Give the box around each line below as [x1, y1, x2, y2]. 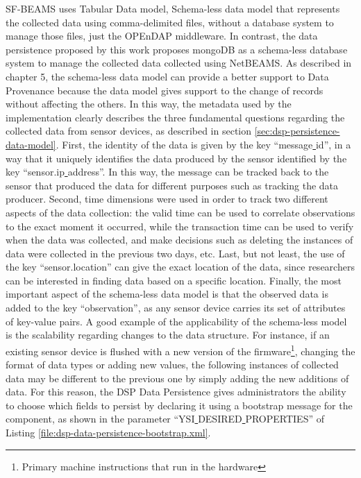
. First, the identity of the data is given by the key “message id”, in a [56, 137, 351, 151]
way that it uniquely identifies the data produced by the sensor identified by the [6, 151, 347, 165]
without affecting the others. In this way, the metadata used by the [6, 96, 292, 111]
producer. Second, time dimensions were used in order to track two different [6, 191, 328, 206]
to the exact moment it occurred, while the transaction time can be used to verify [6, 219, 354, 233]
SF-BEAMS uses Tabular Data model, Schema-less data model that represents [6, 1, 340, 15]
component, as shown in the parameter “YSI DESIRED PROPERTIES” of [6, 411, 324, 426]
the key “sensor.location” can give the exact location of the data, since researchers [6, 259, 355, 274]
